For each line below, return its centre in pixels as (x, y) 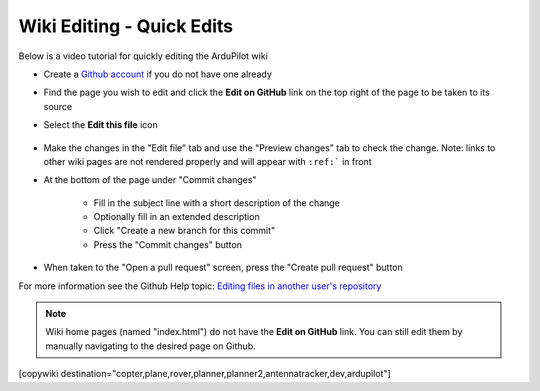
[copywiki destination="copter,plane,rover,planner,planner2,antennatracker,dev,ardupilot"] (205, 374)
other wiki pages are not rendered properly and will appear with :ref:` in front (207, 161)
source (58, 106)
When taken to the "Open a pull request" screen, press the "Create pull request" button (223, 267)
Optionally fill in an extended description (176, 217)
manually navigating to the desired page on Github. (150, 346)
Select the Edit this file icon (101, 125)
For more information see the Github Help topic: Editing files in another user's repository (200, 286)
